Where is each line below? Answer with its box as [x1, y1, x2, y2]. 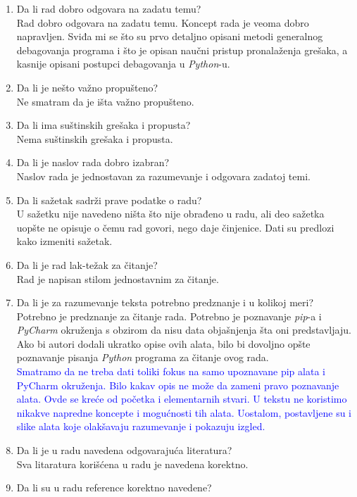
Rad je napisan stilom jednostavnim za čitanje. [16, 271, 219, 286]
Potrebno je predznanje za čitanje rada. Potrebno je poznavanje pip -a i [16, 308, 322, 323]
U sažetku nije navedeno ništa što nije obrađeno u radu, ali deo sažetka [16, 206, 325, 221]
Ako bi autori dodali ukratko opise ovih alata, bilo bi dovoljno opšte [16, 336, 311, 351]
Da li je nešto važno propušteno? [16, 80, 158, 94]
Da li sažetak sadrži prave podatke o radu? [16, 192, 202, 207]
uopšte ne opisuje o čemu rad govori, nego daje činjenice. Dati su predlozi [16, 220, 334, 234]
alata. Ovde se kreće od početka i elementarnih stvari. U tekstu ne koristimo [16, 391, 347, 406]
